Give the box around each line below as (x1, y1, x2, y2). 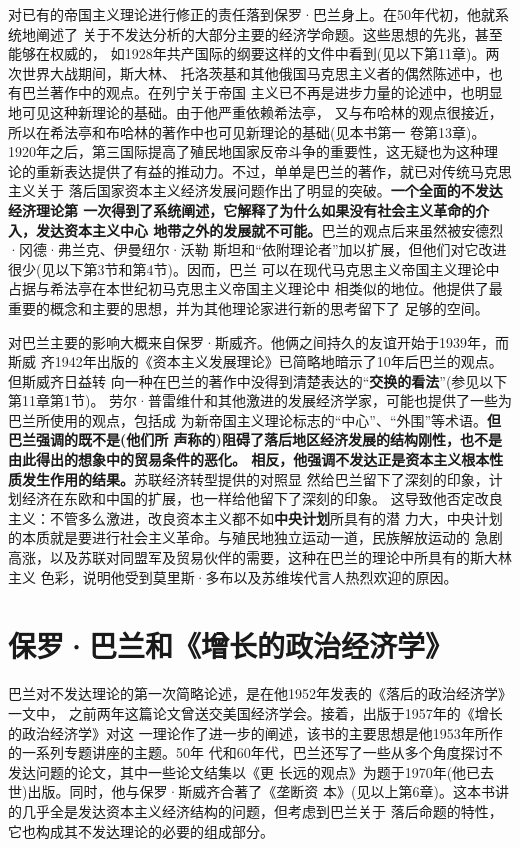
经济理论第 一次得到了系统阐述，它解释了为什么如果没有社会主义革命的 (8, 199, 476, 220)
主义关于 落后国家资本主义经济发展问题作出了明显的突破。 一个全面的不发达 (8, 180, 503, 201)
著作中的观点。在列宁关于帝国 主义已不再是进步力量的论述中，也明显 (49, 82, 503, 103)
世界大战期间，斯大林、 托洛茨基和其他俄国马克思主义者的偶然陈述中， (21, 62, 489, 83)
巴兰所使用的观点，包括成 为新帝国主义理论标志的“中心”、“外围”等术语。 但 (8, 409, 502, 430)
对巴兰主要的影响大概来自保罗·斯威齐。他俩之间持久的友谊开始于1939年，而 (8, 331, 509, 352)
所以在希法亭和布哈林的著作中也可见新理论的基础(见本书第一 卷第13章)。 (8, 121, 486, 142)
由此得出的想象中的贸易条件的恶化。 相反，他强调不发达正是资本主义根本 (8, 449, 490, 470)
